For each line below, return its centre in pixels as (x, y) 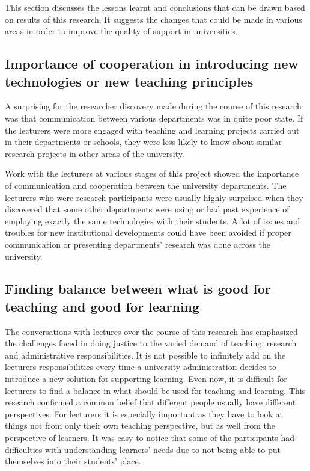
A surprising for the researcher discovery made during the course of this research (153, 106)
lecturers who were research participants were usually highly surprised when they (154, 197)
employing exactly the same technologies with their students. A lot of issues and (153, 220)
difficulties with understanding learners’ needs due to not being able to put (143, 449)
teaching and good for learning (102, 306)
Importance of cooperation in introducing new (152, 63)
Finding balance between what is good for (138, 288)
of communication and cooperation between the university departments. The (146, 185)
